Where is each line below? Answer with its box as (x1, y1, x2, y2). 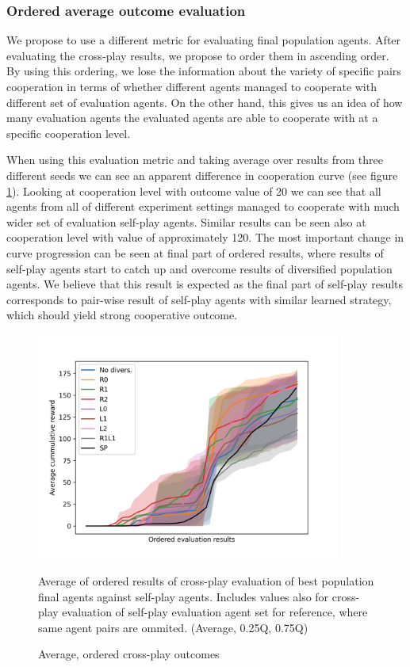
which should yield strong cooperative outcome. (6, 307, 238, 323)
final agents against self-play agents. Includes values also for (38, 588, 329, 604)
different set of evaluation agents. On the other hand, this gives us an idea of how (6, 93, 403, 110)
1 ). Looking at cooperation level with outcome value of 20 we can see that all (6, 182, 381, 199)
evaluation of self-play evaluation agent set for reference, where (62, 604, 368, 620)
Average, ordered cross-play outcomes (38, 646, 220, 662)
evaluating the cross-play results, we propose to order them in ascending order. (6, 47, 389, 63)
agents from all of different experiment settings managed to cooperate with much (6, 198, 400, 215)
